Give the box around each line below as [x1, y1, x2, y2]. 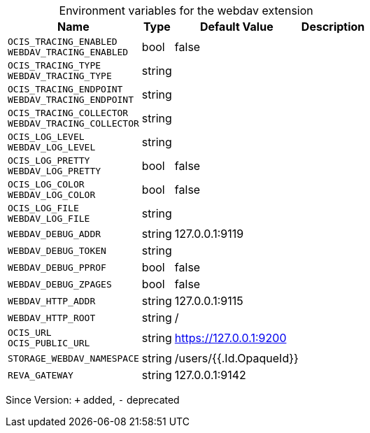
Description [301, 20, 365, 34]
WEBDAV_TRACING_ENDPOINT [8, 94, 134, 105]
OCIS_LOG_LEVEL [8, 132, 85, 142]
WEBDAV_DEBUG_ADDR [8, 228, 101, 239]
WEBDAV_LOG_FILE [8, 213, 90, 224]
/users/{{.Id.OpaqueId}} [174, 351, 299, 365]
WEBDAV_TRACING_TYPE [8, 71, 112, 81]
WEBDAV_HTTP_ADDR [8, 295, 96, 306]
